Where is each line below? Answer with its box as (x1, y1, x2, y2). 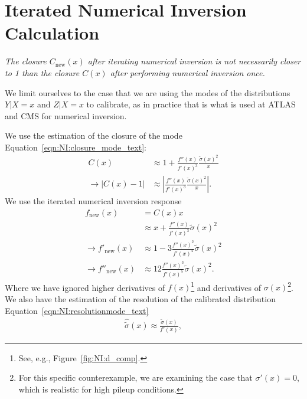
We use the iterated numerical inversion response (5, 195, 182, 207)
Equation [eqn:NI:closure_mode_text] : (5, 140, 146, 153)
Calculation (5, 21, 100, 45)
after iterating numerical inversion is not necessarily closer (87, 55, 301, 67)
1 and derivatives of (191, 279, 262, 293)
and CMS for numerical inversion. (5, 109, 127, 122)
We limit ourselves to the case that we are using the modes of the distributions (5, 86, 290, 99)
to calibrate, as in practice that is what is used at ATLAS (86, 98, 296, 110)
